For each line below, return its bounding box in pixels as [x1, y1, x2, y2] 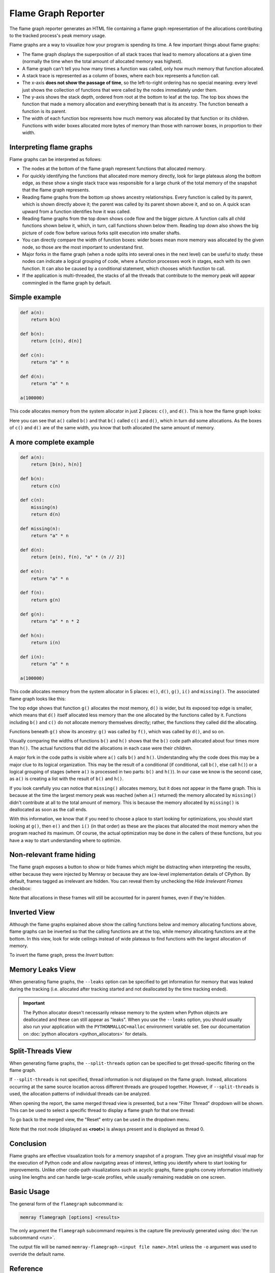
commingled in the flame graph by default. [22, 280, 112, 286]
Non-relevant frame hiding [9, 850, 96, 859]
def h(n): [20, 632, 45, 639]
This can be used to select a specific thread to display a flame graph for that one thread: [9, 1107, 195, 1113]
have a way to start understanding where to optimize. [9, 837, 122, 843]
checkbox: [9, 885, 32, 891]
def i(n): [20, 654, 45, 659]
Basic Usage [9, 1187, 50, 1196]
